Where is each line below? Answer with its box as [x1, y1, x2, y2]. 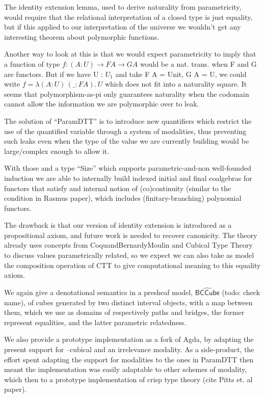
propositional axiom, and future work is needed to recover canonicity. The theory [4, 229, 257, 240]
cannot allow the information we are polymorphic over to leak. [4, 98, 199, 109]
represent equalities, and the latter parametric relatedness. [4, 316, 187, 327]
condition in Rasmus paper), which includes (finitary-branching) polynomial [4, 193, 242, 203]
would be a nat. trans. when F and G [140, 58, 257, 69]
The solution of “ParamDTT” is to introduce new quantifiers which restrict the [4, 115, 252, 126]
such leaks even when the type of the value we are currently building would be [4, 136, 249, 146]
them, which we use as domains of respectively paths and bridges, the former [4, 307, 245, 317]
